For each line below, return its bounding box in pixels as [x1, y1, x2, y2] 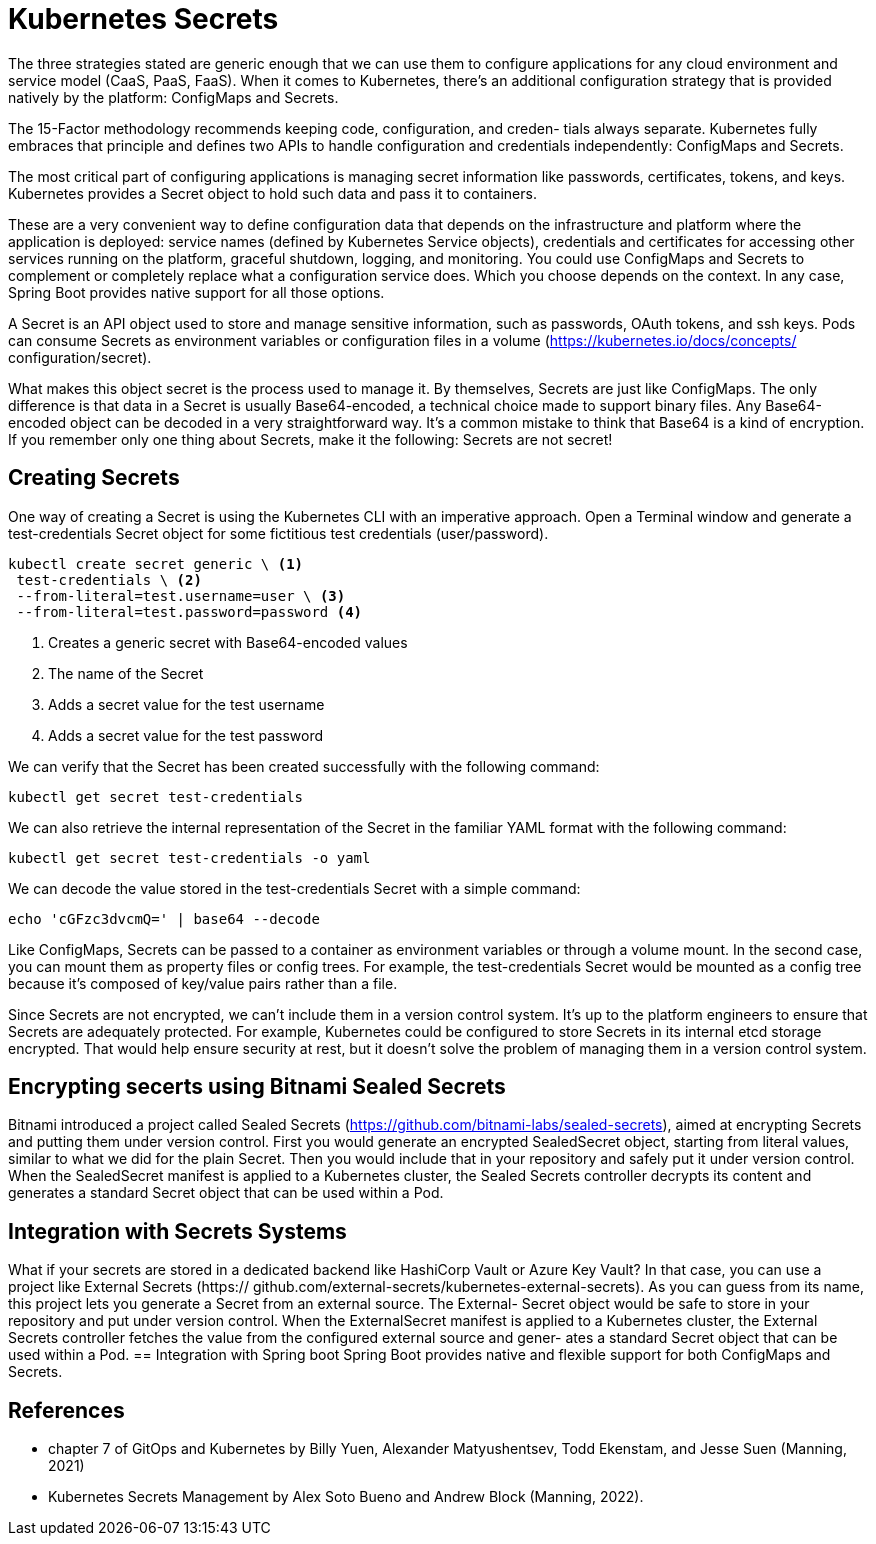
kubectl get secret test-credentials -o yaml [8, 849, 371, 866]
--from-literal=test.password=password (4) [16, 603, 363, 620]
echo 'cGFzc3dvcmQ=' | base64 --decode [8, 910, 320, 927]
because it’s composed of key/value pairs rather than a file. [8, 974, 398, 992]
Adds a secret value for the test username [48, 695, 325, 713]
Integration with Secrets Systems [8, 1218, 347, 1244]
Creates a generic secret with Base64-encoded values [48, 633, 408, 651]
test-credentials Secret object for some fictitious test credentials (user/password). [8, 524, 549, 542]
